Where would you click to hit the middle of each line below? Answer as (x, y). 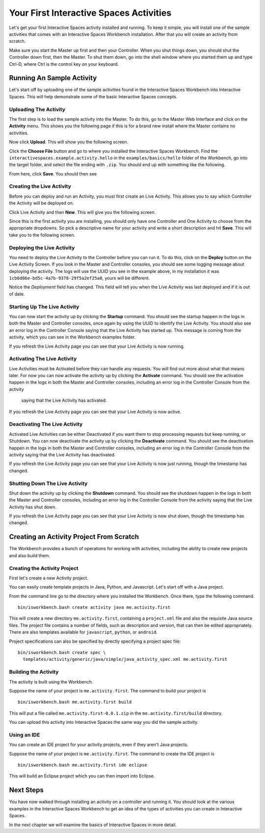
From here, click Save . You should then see (53, 174)
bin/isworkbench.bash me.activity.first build (75, 702)
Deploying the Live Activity (42, 247)
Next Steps (26, 790)
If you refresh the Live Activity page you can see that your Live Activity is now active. (95, 412)
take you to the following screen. (42, 235)
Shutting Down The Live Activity (48, 483)
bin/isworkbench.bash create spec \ (62, 653)
